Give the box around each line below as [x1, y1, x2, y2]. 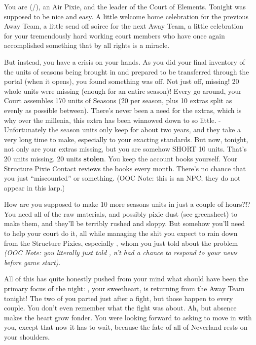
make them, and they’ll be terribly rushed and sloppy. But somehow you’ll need [4, 218, 245, 229]
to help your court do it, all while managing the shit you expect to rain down [4, 228, 238, 238]
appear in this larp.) [4, 182, 65, 192]
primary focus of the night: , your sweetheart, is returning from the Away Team [4, 283, 245, 294]
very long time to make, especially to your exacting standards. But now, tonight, [4, 134, 248, 144]
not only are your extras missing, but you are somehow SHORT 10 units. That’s [4, 144, 247, 154]
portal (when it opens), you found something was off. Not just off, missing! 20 [4, 76, 239, 86]
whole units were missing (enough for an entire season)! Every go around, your [4, 85, 242, 96]
